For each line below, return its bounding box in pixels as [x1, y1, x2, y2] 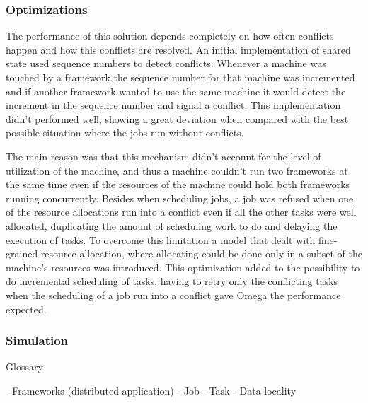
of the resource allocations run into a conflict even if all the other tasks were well [6, 204, 357, 219]
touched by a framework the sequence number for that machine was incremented [6, 70, 355, 84]
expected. [6, 301, 47, 316]
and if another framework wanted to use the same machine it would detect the [6, 83, 346, 98]
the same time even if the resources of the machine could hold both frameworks [6, 177, 350, 192]
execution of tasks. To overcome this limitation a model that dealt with [6, 232, 316, 247]
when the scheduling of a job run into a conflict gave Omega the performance [6, 287, 341, 302]
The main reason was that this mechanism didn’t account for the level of [6, 148, 321, 163]
